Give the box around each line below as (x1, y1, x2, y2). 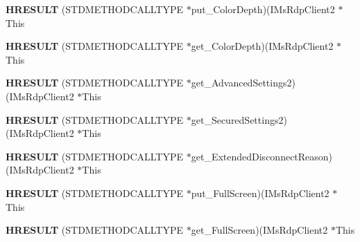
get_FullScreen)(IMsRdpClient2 (191, 223, 328, 237)
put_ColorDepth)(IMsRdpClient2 (191, 2, 335, 16)
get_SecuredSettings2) (191, 112, 287, 127)
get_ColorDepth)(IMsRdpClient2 (191, 39, 334, 53)
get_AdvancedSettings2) (191, 75, 295, 90)
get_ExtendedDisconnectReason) (191, 149, 333, 163)
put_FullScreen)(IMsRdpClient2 (191, 185, 329, 200)
